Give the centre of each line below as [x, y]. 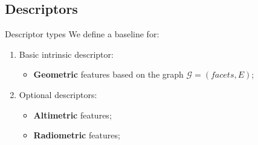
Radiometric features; [77, 135]
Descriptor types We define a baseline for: [82, 34]
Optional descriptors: [58, 94]
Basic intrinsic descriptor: [66, 54]
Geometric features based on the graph [108, 74]
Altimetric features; [73, 115]
